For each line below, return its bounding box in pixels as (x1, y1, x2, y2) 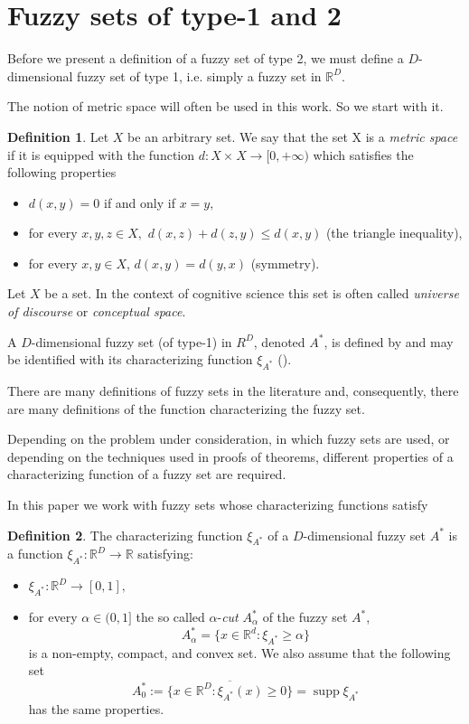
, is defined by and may (324, 332, 454, 351)
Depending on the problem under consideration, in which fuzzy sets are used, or (7, 429, 450, 448)
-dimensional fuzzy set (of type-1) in (31, 332, 232, 351)
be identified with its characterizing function (7, 350, 253, 369)
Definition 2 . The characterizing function (7, 525, 243, 544)
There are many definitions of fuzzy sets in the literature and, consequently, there (7, 381, 459, 400)
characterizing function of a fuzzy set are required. (7, 465, 286, 484)
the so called (136, 607, 205, 625)
